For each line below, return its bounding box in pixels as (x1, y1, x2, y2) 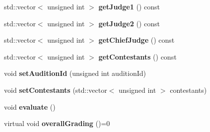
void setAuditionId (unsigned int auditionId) (4, 68, 146, 78)
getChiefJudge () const (98, 35, 175, 45)
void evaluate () (4, 101, 56, 112)
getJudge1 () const (98, 1, 160, 11)
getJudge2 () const (98, 18, 160, 28)
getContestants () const (98, 51, 177, 62)
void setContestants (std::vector (4, 84, 107, 95)
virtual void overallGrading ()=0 (4, 118, 110, 129)
